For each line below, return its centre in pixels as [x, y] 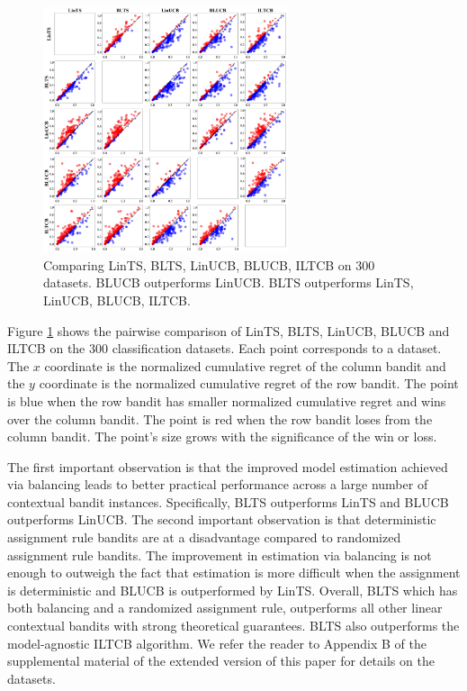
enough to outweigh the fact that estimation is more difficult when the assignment [234, 573]
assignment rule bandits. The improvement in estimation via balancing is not [220, 555]
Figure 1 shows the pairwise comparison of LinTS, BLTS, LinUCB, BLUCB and [229, 330]
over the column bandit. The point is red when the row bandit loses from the [220, 418]
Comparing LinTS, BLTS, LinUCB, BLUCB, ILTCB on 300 [209, 264]
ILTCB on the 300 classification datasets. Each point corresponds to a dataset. [225, 348]
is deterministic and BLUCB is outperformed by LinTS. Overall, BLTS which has [233, 590]
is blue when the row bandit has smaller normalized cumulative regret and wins [227, 400]
